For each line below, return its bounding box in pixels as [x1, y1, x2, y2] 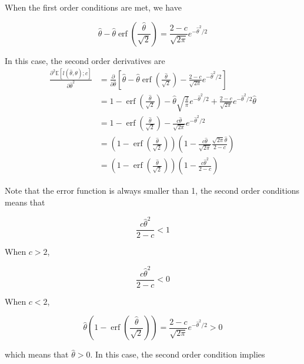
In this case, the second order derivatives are [5, 54, 165, 66]
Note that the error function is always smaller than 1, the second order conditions [5, 184, 300, 197]
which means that [5, 348, 69, 360]
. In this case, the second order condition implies [90, 348, 265, 360]
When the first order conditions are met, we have [5, 1, 182, 13]
